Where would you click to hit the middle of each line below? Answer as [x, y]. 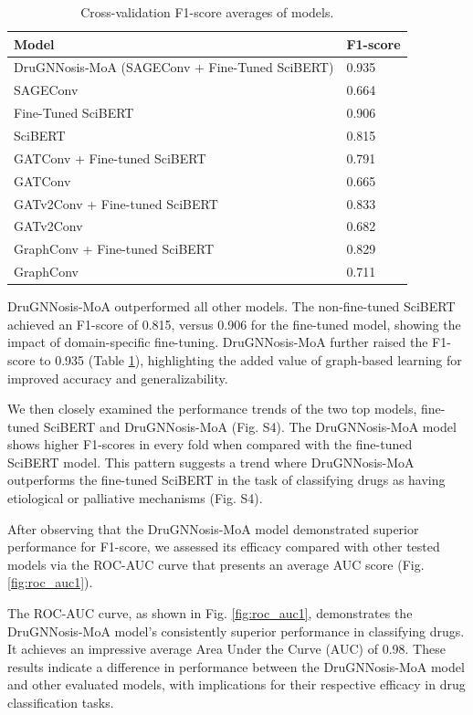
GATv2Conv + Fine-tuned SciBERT [116, 203]
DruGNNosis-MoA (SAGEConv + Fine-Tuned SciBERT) [174, 67]
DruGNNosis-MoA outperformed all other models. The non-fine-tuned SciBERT [231, 306]
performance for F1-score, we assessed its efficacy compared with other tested [224, 547]
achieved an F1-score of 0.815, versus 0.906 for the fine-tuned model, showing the [234, 324]
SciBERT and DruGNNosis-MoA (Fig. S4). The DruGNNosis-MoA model [250, 426]
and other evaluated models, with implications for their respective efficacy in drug [236, 684]
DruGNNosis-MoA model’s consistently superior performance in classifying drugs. [236, 631]
